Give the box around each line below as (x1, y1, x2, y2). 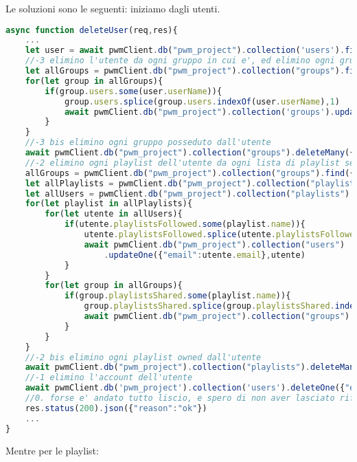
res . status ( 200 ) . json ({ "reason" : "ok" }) (25, 403, 207, 413)
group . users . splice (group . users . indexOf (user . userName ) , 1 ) (64, 96, 340, 107)
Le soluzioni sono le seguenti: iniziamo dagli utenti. (5, 1, 220, 15)
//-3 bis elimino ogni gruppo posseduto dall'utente (25, 137, 271, 148)
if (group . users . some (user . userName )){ (45, 86, 222, 96)
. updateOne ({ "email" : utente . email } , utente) (104, 250, 306, 260)
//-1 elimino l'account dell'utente (25, 373, 193, 383)
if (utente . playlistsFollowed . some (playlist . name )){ (64, 219, 306, 230)
